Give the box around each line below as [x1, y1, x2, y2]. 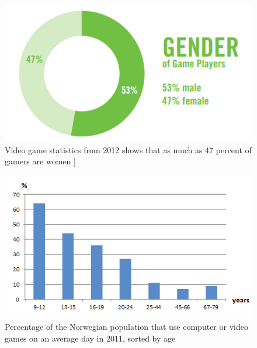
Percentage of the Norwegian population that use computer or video [5, 321, 248, 333]
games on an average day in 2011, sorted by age [5, 332, 176, 344]
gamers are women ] [5, 155, 76, 167]
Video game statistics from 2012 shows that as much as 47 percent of [5, 143, 252, 156]
